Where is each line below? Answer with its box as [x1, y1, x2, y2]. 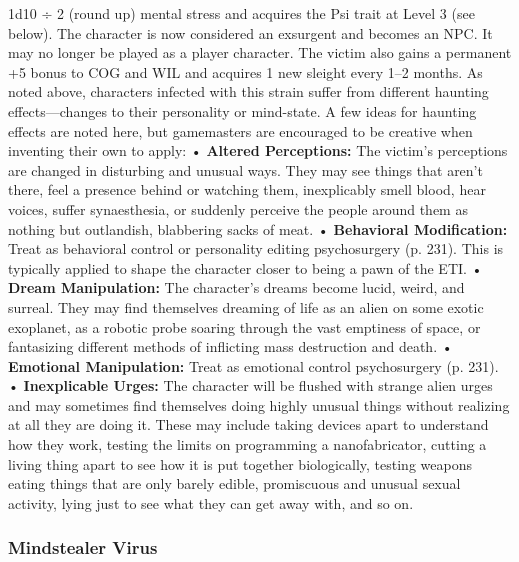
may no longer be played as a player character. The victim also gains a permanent [8, 42, 512, 63]
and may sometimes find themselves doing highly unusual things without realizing [8, 394, 510, 415]
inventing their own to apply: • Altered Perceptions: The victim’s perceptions [8, 140, 508, 161]
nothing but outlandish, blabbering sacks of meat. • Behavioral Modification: [8, 218, 508, 239]
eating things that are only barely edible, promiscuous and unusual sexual [8, 473, 461, 494]
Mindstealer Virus [8, 535, 158, 560]
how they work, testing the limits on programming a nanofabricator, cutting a [8, 434, 487, 455]
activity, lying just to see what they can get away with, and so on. [8, 492, 414, 513]
